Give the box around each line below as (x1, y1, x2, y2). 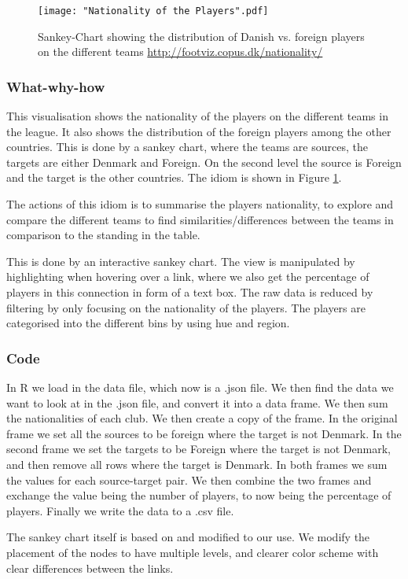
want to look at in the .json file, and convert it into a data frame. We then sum (6, 394, 388, 411)
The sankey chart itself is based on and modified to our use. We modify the (6, 529, 370, 545)
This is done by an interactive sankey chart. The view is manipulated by (6, 253, 355, 269)
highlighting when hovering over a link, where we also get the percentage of (6, 268, 369, 285)
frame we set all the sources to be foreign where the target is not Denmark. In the (6, 425, 402, 441)
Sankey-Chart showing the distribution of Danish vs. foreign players (38, 28, 365, 44)
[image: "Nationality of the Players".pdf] (38, 6, 269, 17)
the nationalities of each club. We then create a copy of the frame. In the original (6, 410, 398, 426)
